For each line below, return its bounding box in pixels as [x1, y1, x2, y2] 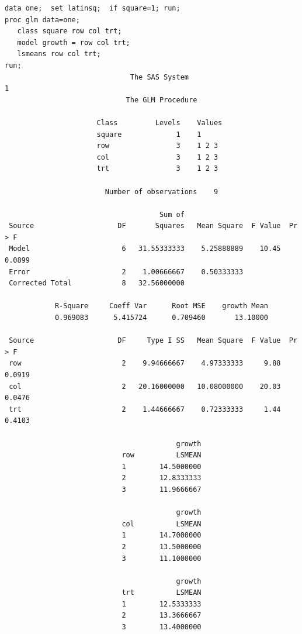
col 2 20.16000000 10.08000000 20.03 [9, 382, 281, 391]
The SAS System [130, 73, 189, 81]
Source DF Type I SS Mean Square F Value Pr [9, 336, 298, 345]
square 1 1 [96, 130, 202, 139]
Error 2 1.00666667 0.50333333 [9, 267, 244, 276]
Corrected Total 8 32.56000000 [9, 279, 185, 288]
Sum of [159, 210, 185, 219]
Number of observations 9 [105, 187, 218, 196]
